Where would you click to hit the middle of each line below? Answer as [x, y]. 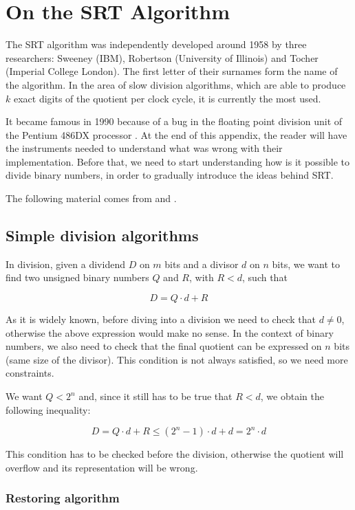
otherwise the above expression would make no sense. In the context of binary [170, 332]
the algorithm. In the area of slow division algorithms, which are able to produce [176, 84]
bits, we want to [306, 264]
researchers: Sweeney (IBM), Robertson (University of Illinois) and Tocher [162, 57]
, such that [265, 277]
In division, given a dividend [65, 264]
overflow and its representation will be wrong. [102, 467]
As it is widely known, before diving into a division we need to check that [161, 319]
